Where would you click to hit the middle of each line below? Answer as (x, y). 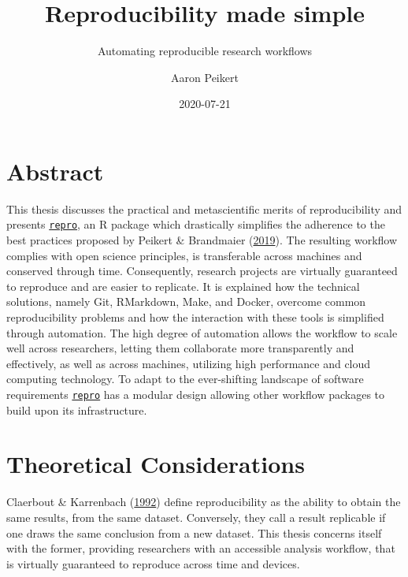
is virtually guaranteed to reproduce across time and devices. (153, 563)
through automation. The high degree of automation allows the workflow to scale (202, 332)
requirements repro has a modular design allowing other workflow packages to (196, 395)
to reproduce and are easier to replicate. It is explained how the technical (183, 286)
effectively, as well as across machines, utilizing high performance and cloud (189, 363)
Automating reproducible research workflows (205, 51)
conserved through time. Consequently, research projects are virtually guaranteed (202, 271)
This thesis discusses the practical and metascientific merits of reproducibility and (204, 208)
